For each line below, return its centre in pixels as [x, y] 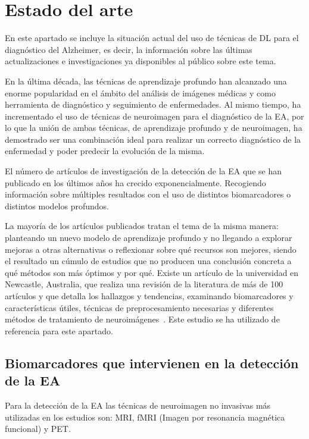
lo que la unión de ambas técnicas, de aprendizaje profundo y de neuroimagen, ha [154, 128]
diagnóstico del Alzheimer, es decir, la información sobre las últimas [129, 49]
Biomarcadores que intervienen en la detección [152, 363]
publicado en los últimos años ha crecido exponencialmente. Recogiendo [135, 182]
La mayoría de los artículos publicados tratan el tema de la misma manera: [142, 226]
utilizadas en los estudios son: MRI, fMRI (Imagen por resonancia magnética [145, 417]
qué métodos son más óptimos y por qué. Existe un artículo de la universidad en [152, 272]
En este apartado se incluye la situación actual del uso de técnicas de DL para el [152, 38]
